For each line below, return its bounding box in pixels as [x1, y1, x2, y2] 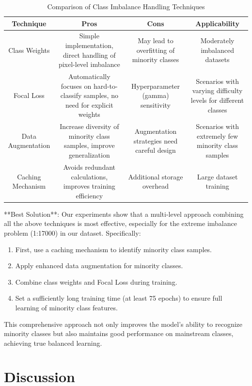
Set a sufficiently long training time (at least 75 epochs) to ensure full [15, 293, 222, 303]
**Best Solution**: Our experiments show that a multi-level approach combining [4, 209, 244, 219]
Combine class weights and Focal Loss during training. [15, 276, 177, 287]
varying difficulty [192, 85, 243, 96]
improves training [63, 181, 115, 191]
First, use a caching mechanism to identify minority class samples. [15, 244, 212, 254]
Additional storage [128, 171, 183, 181]
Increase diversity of [60, 121, 119, 131]
